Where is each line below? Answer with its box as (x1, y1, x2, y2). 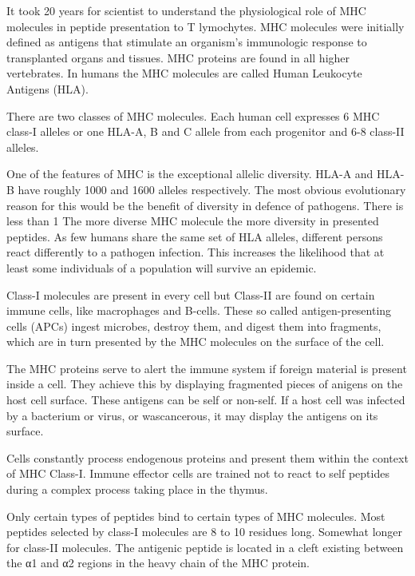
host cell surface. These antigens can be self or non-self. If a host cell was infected (6, 391, 405, 408)
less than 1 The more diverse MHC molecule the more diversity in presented (6, 213, 379, 229)
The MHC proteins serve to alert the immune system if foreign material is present (6, 360, 407, 376)
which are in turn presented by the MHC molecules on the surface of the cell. (6, 333, 385, 350)
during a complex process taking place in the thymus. (6, 481, 268, 498)
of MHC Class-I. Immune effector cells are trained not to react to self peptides (6, 465, 389, 482)
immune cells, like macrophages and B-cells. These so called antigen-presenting (6, 302, 392, 319)
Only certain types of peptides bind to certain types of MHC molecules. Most (6, 507, 385, 524)
